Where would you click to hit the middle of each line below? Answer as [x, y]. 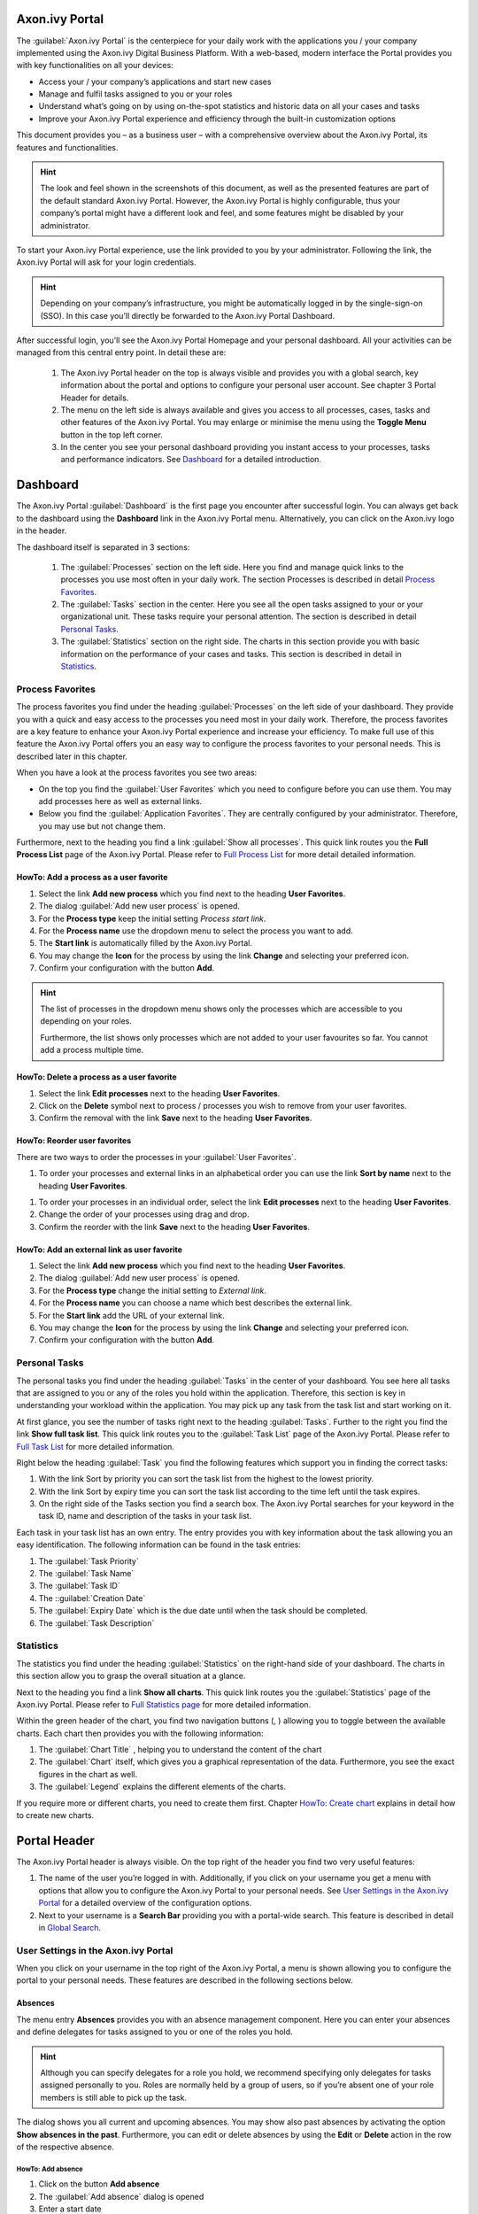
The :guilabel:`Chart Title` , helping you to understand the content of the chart [180, 1750]
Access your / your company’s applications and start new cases [155, 81]
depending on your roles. [86, 1021]
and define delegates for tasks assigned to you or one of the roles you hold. [154, 2032]
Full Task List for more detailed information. [95, 1446]
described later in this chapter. [72, 756]
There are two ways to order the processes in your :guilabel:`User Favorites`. [156, 1157]
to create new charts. [55, 1815]
